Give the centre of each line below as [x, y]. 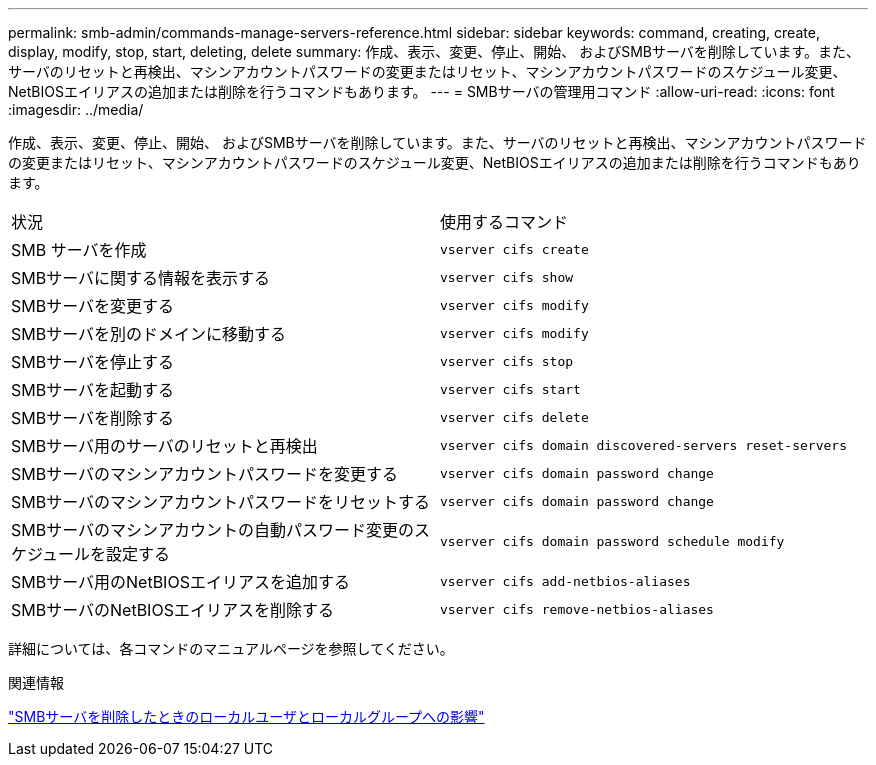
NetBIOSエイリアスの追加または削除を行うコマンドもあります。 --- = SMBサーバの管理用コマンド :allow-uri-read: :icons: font [421, 91]
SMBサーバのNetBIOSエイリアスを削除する [172, 610]
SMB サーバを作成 [79, 250]
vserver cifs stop [507, 361]
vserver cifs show [507, 277]
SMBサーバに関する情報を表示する [141, 278]
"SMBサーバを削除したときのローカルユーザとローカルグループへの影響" [246, 716]
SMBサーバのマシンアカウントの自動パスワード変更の [213, 530]
